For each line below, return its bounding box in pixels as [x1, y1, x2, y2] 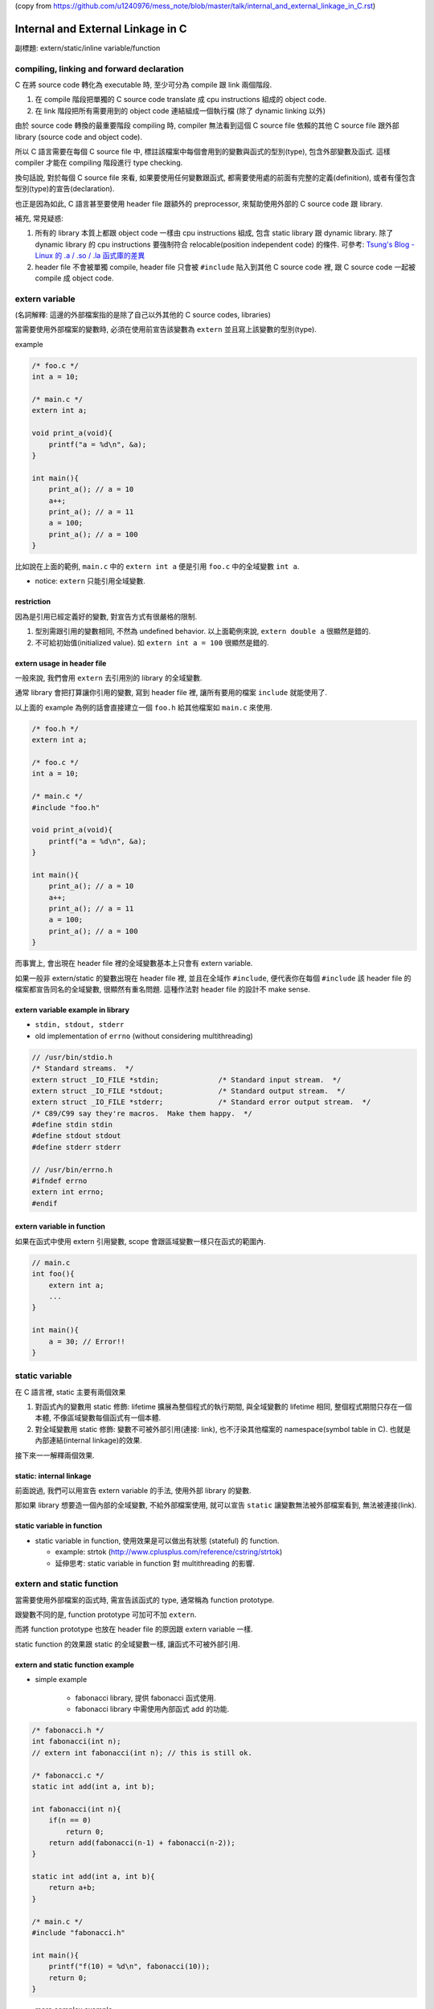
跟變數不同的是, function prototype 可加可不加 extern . [14, 1610, 197, 1619]
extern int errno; [31, 1188, 104, 1197]
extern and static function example [14, 1659, 134, 1669]
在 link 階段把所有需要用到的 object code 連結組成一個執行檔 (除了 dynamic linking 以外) [35, 105, 325, 116]
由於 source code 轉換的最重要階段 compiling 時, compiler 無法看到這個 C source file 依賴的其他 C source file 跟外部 [14, 121, 399, 130]
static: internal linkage [14, 1471, 92, 1480]
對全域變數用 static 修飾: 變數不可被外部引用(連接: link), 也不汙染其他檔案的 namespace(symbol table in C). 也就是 [35, 1424, 411, 1434]
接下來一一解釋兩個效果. [14, 1450, 96, 1460]
